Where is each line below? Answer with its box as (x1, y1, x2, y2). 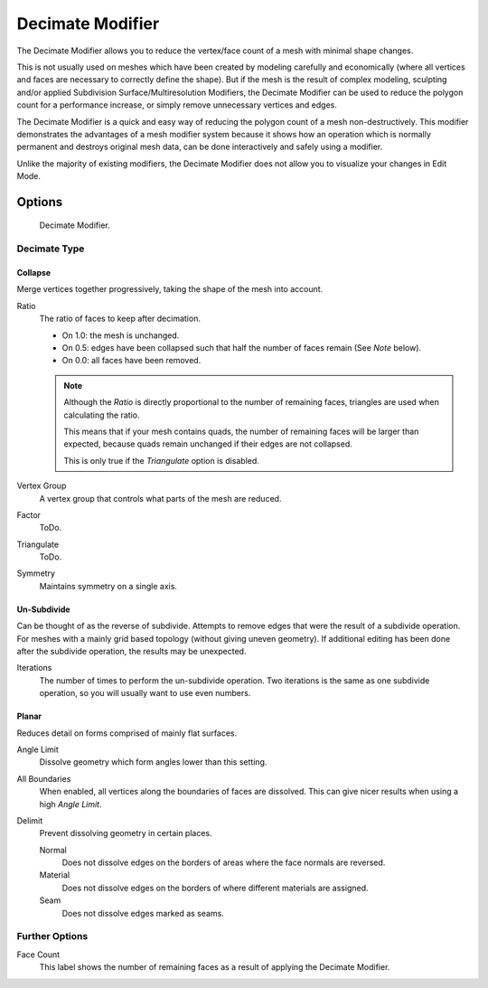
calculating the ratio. (63, 409, 140, 420)
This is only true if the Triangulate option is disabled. (63, 455, 259, 466)
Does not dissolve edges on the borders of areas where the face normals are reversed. (61, 857, 386, 868)
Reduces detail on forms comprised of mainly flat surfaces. (16, 728, 238, 739)
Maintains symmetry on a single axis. (39, 580, 178, 591)
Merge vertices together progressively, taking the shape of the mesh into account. (16, 284, 324, 295)
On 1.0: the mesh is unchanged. (61, 330, 180, 341)
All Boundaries (16, 773, 71, 784)
